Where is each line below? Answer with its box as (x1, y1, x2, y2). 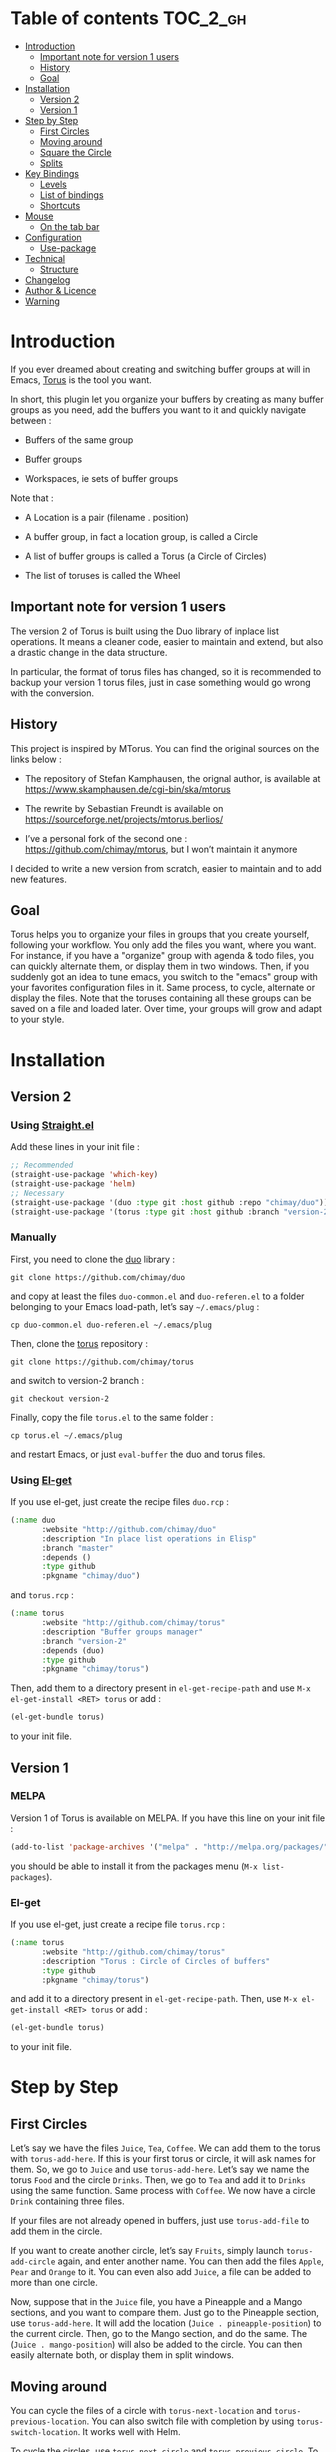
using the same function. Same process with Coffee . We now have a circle (10, 2185, 316, 2197)
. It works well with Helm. (77, 2426, 181, 2438)
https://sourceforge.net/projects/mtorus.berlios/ (24, 813, 223, 825)
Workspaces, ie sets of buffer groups (24, 472, 179, 484)
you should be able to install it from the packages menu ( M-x (10, 1860, 258, 1872)
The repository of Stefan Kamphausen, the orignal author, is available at (24, 772, 321, 784)
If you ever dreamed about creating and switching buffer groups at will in (10, 363, 311, 375)
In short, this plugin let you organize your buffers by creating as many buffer (10, 393, 324, 405)
